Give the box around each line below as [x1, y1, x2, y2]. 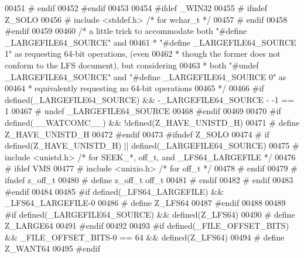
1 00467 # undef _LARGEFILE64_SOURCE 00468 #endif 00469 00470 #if [5, 105, 281, 117]
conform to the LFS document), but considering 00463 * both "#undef [5, 59, 259, 71]
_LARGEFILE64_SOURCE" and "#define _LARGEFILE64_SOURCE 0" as [5, 70, 286, 82]
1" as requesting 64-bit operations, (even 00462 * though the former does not [5, 47, 281, 60]
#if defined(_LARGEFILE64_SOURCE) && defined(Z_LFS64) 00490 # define [5, 208, 295, 220]
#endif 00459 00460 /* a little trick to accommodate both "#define [5, 25, 247, 37]
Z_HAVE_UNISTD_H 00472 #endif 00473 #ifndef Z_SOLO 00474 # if [5, 128, 269, 140]
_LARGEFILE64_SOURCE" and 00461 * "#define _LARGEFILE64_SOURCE [5, 36, 296, 48]
